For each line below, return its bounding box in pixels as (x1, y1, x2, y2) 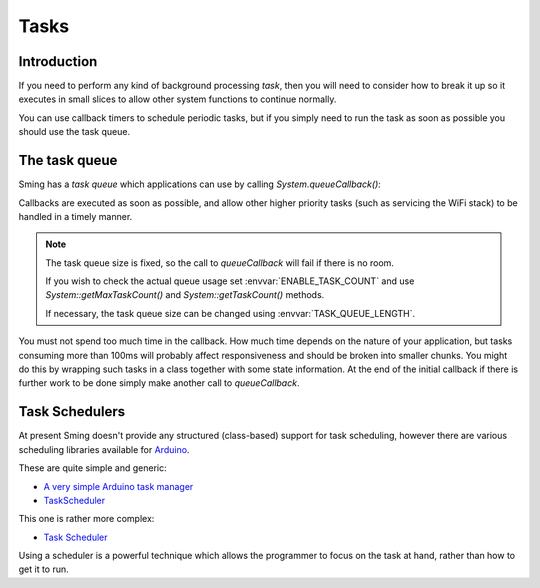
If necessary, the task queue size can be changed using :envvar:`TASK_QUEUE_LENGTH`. (45, 307, 415, 319)
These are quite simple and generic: (18, 462, 167, 474)
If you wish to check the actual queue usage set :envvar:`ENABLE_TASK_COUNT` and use (45, 275, 415, 287)
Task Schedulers (18, 403, 126, 420)
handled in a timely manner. (18, 210, 133, 222)
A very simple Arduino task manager (43, 480, 194, 492)
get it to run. (18, 563, 69, 575)
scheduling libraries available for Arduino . (18, 443, 190, 455)
